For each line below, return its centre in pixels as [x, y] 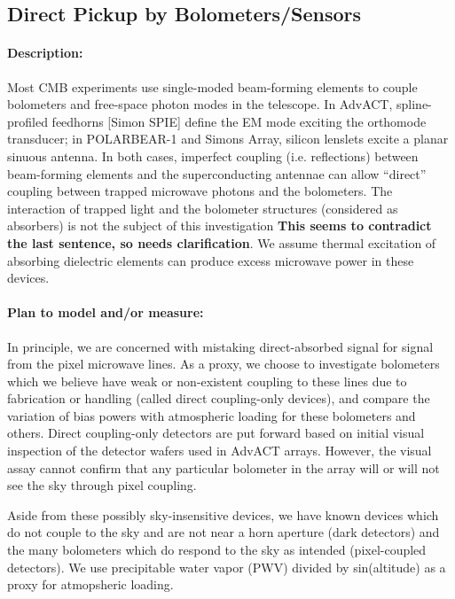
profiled [27, 121]
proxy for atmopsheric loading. [90, 584]
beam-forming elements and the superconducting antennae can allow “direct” [217, 173]
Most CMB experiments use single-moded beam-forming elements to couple [212, 86]
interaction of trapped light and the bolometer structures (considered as [203, 208]
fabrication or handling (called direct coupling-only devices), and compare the [219, 398]
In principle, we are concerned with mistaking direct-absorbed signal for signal [220, 346]
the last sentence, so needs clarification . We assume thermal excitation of [222, 242]
